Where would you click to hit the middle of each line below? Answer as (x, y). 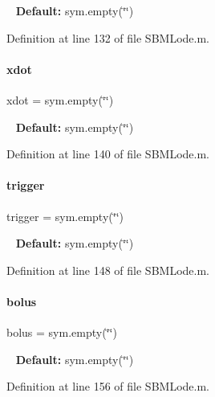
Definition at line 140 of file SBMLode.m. (108, 154)
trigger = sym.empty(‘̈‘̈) (65, 216)
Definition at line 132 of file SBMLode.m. (108, 37)
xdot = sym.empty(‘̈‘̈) (60, 99)
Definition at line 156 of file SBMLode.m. (108, 386)
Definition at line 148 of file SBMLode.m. (108, 270)
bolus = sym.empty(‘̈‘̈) (62, 332)
